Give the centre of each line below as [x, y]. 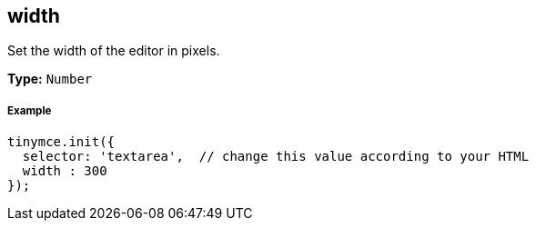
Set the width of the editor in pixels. [114, 51]
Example [30, 110]
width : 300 [65, 171]
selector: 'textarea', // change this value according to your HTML [276, 157]
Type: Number [50, 79]
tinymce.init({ [61, 142]
